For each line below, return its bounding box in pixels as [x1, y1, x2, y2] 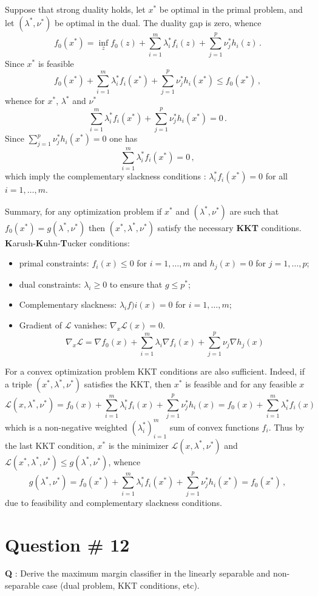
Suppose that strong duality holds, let [5, 3, 146, 15]
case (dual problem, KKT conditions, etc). [42, 579, 200, 592]
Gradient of [19, 318, 62, 331]
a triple [5, 378, 32, 390]
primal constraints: [19, 257, 89, 269]
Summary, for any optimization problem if [5, 204, 162, 217]
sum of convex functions [169, 420, 259, 433]
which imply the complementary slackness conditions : [5, 170, 206, 182]
